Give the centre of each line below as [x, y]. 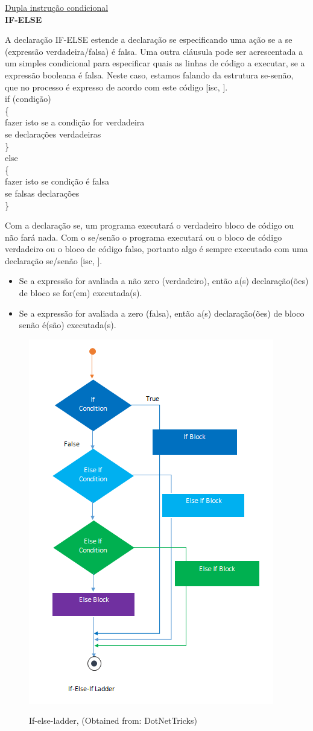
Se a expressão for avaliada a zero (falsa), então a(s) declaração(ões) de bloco [162, 313]
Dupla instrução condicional [57, 7]
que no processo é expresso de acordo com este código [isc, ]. [116, 87]
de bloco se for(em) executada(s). [81, 293]
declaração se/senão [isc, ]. [54, 260]
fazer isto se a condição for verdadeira [75, 122]
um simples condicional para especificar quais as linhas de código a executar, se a [155, 63]
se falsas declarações [42, 193]
